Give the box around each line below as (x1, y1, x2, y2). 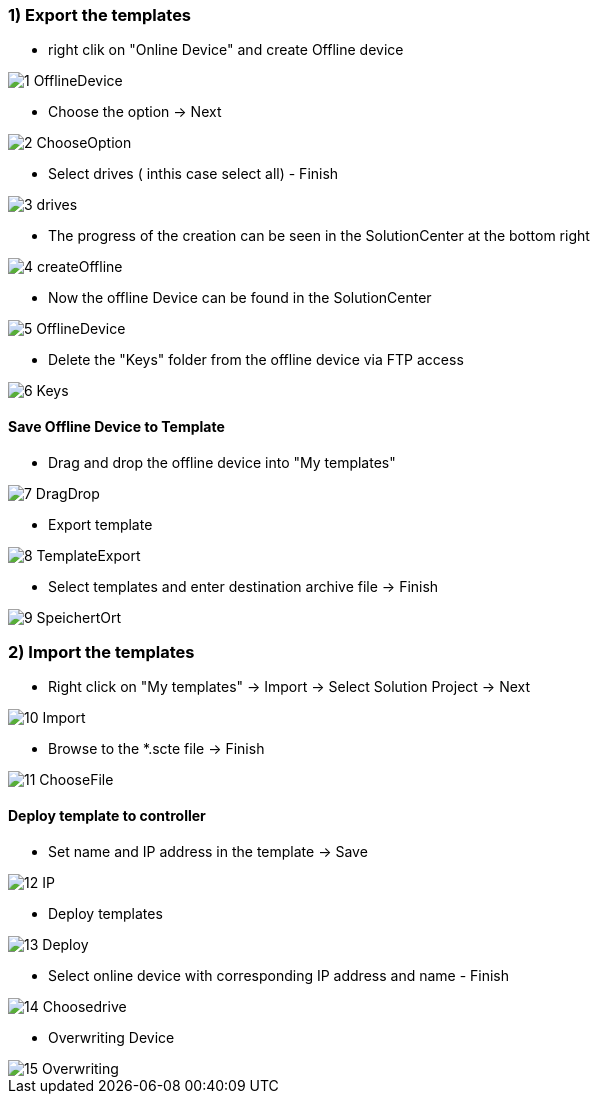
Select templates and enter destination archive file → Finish (48, 577, 439, 595)
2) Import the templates (8, 641, 195, 662)
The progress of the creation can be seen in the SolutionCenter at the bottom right (48, 227, 590, 245)
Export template (48, 515, 153, 533)
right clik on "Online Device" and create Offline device (48, 41, 404, 59)
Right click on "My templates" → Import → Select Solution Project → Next (48, 678, 531, 696)
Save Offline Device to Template (8, 417, 225, 435)
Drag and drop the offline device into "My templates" (48, 453, 396, 471)
